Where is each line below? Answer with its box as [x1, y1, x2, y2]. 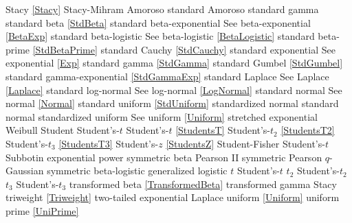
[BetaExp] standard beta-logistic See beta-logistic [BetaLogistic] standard [5, 29, 315, 43]
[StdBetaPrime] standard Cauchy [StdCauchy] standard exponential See [32, 42, 335, 56]
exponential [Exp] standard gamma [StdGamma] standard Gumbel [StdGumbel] [5, 56, 343, 70]
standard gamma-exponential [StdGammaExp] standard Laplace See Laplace [5, 69, 329, 83]
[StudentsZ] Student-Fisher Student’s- [166, 136, 325, 150]
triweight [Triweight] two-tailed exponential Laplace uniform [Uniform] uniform [5, 190, 340, 204]
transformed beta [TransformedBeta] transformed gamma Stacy [69, 176, 337, 191]
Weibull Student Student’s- [5, 123, 120, 137]
